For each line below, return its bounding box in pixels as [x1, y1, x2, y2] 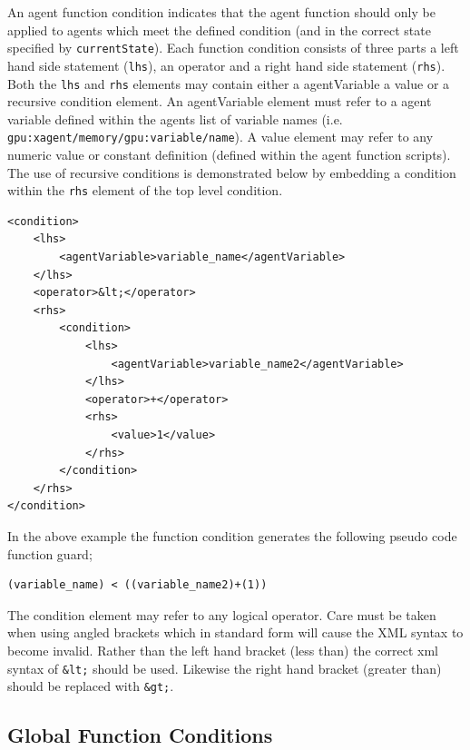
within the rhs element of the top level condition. [7, 181, 283, 200]
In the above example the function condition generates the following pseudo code [7, 526, 457, 545]
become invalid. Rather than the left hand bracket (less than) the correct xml [7, 640, 438, 659]
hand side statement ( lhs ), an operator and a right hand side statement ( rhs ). [7, 55, 446, 74]
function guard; [7, 544, 93, 563]
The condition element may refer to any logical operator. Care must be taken [7, 605, 436, 624]
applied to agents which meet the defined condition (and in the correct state [7, 20, 431, 39]
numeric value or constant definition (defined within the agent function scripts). [7, 145, 451, 163]
